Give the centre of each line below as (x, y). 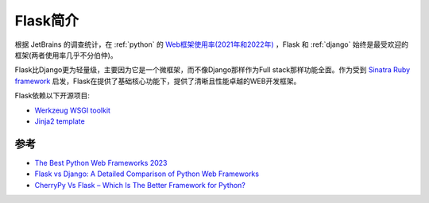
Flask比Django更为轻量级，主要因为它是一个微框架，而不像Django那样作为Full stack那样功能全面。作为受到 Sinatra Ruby (213, 70)
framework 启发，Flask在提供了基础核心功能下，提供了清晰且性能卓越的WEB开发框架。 (158, 81)
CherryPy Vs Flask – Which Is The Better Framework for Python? (140, 185)
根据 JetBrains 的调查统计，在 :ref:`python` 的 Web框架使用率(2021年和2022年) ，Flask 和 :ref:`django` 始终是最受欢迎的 (212, 44)
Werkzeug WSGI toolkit (73, 110)
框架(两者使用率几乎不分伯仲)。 (66, 55)
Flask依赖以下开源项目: (52, 96)
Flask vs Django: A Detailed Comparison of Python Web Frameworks (147, 174)
